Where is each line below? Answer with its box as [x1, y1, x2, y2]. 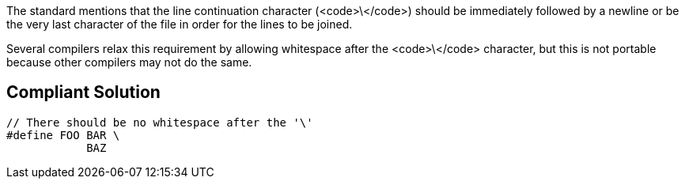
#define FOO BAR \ [6, 128, 120, 142]
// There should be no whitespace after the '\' [6, 115, 313, 129]
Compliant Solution [6, 82, 161, 103]
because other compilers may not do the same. [6, 55, 252, 69]
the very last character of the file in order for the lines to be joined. [6, 17, 353, 31]
